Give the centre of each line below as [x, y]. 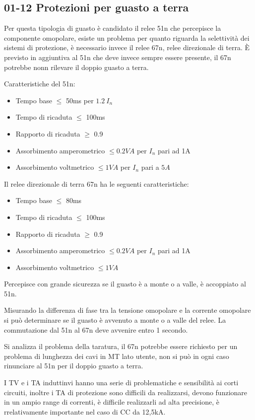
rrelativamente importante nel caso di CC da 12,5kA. [85, 411]
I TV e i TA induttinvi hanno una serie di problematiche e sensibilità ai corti [121, 383]
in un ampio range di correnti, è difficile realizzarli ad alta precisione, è [112, 402]
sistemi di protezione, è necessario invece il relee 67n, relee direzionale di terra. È [127, 47]
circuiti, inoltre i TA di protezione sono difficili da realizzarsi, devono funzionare [126, 392]
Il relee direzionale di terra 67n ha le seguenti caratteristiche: [96, 183]
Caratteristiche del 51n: [40, 84]
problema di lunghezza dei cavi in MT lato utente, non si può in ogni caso [117, 356]
